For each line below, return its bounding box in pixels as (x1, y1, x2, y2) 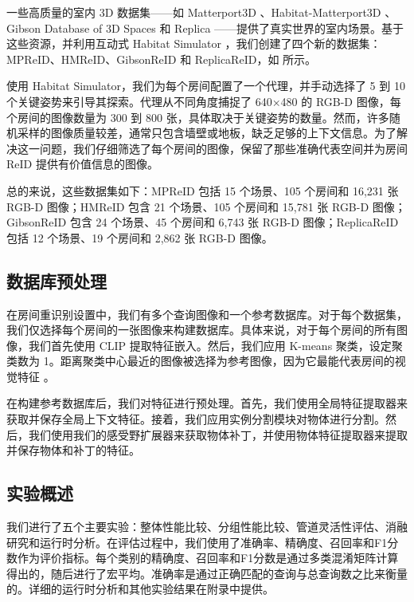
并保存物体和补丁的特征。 (6, 442, 140, 458)
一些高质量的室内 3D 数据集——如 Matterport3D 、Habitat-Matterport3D (6, 4, 381, 20)
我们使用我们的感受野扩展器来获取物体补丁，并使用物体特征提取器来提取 (28, 426, 408, 443)
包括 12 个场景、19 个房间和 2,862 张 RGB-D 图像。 (6, 229, 273, 246)
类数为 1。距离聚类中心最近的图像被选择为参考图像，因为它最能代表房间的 (6, 352, 395, 369)
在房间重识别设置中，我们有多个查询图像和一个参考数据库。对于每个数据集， (6, 305, 408, 322)
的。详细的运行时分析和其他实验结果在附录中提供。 (6, 580, 274, 597)
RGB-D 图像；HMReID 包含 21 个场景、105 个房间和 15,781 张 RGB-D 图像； (6, 198, 406, 214)
